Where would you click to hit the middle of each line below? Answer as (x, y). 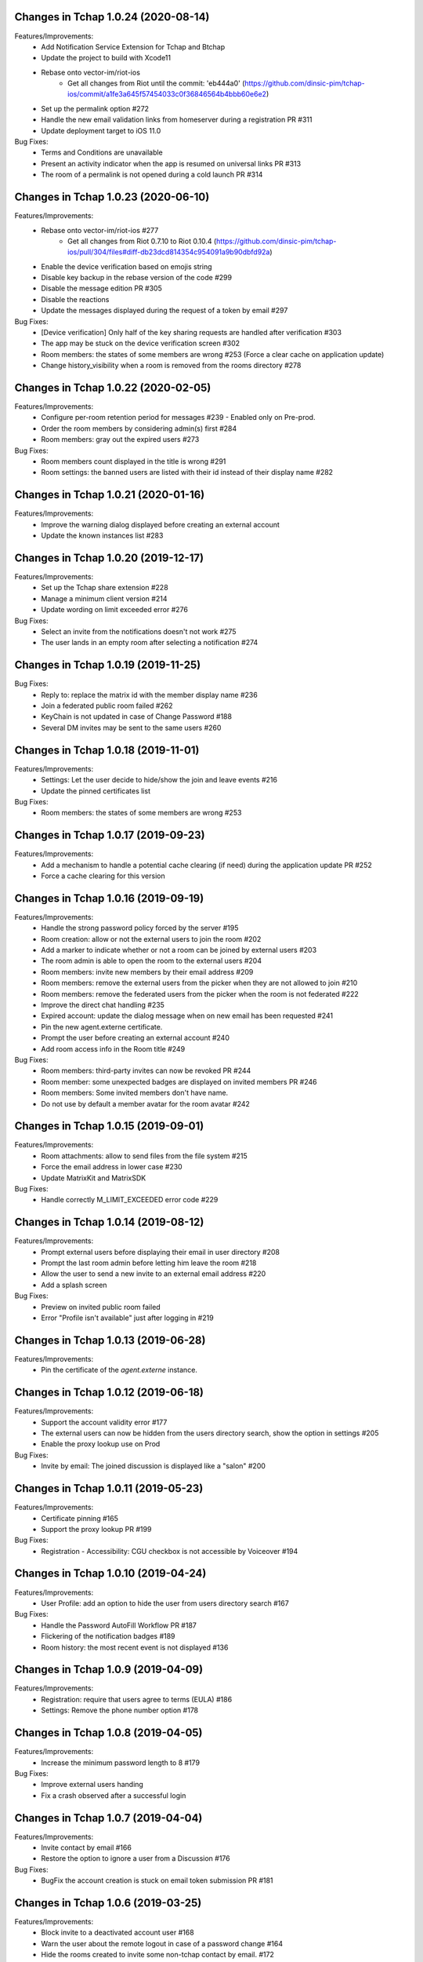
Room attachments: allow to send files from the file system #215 (144, 1156)
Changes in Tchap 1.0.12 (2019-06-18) (109, 1393)
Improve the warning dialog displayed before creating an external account (160, 524)
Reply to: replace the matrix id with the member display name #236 (149, 695)
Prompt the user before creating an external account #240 (136, 1038)
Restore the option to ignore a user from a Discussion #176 (136, 1858)
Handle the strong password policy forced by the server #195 (140, 928)
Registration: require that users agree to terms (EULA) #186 (137, 1699)
